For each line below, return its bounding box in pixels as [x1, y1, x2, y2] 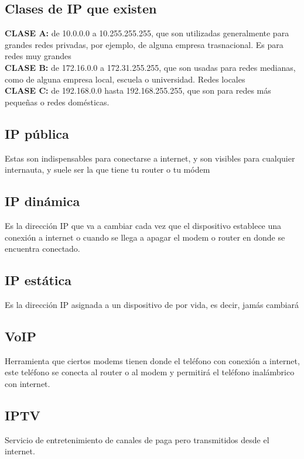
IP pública [5, 124, 69, 142]
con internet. [5, 377, 50, 389]
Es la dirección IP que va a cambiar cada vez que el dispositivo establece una [5, 219, 282, 231]
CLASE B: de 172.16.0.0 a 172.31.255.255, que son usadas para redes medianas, [5, 61, 296, 73]
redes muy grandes [5, 50, 71, 62]
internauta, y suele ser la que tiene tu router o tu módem [5, 163, 210, 176]
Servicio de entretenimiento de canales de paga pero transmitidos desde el [5, 433, 269, 446]
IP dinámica [5, 192, 80, 210]
